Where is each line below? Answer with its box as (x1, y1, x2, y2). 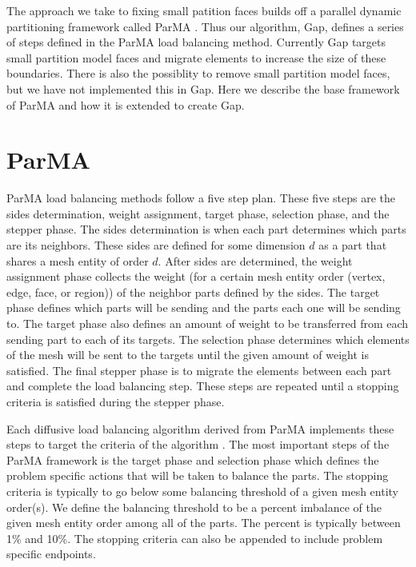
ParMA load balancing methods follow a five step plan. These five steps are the (6, 190, 395, 206)
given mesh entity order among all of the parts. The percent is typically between (6, 514, 401, 531)
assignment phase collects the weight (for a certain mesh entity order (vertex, (6, 268, 386, 285)
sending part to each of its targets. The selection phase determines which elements (6, 330, 410, 347)
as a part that (318, 237, 387, 254)
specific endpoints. (6, 545, 96, 562)
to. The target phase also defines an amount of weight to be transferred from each (6, 315, 409, 332)
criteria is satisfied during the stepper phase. (6, 393, 225, 409)
